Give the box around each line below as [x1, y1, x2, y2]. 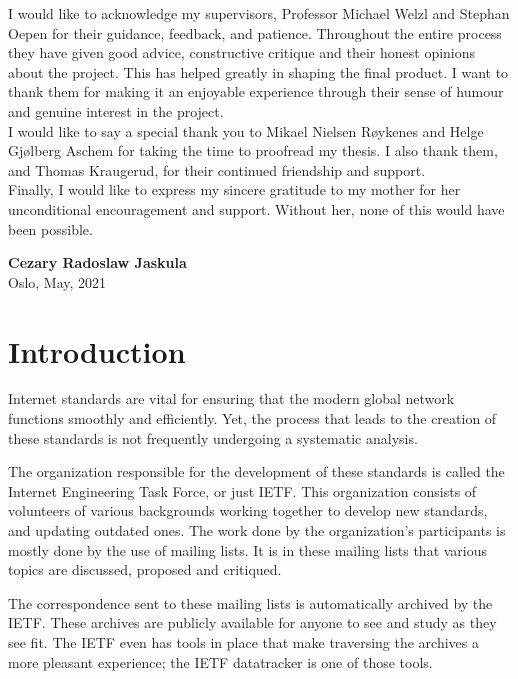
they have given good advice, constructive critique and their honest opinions [8, 42, 476, 63]
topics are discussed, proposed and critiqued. [8, 559, 282, 580]
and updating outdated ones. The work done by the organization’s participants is [8, 520, 506, 540]
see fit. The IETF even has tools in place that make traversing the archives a [8, 631, 479, 652]
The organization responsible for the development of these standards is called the [8, 461, 505, 482]
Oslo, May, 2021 [8, 271, 107, 292]
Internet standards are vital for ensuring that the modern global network [8, 388, 455, 409]
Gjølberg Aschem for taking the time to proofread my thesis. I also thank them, [8, 140, 498, 161]
